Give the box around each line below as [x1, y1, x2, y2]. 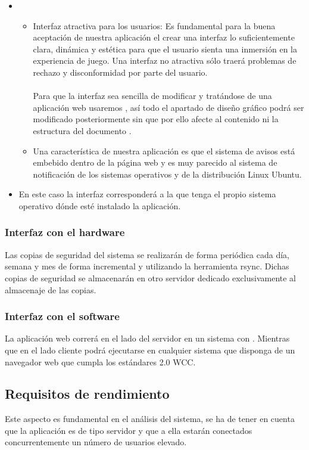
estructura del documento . [33, 124, 132, 136]
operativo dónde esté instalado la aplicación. [18, 199, 181, 212]
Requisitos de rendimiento [5, 384, 170, 403]
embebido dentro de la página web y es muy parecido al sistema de [33, 156, 277, 169]
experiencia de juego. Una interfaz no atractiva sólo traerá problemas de [33, 54, 296, 67]
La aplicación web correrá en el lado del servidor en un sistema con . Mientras [5, 332, 290, 345]
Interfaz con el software [5, 309, 120, 324]
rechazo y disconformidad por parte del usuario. [33, 66, 208, 78]
